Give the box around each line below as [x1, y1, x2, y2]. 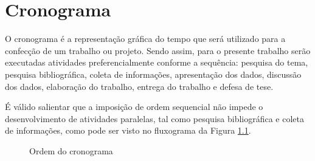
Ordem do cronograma [29, 144, 113, 157]
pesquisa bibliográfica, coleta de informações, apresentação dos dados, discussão [5, 67, 302, 80]
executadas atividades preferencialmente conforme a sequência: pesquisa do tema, [5, 56, 308, 69]
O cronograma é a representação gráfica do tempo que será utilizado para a [5, 32, 286, 45]
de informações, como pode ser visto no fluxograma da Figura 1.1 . [5, 124, 251, 137]
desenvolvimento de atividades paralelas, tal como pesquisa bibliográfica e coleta [5, 112, 304, 125]
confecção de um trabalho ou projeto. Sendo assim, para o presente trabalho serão [5, 44, 311, 57]
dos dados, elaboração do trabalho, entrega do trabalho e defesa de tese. [5, 80, 274, 92]
